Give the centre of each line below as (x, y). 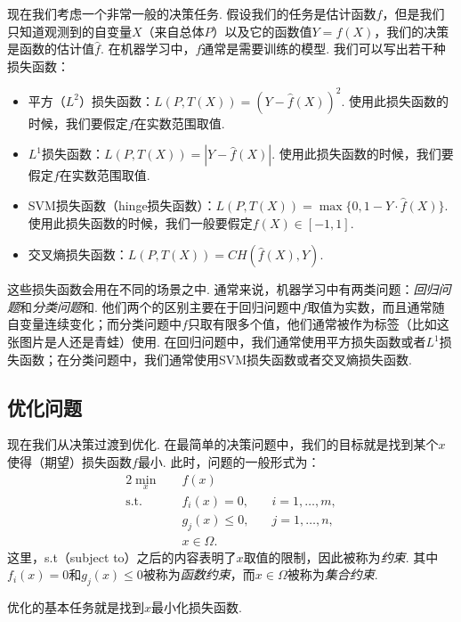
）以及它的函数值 (262, 31)
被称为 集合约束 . (332, 574)
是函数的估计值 (51, 49)
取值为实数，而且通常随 (376, 306)
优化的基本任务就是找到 (76, 607)
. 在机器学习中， (148, 49)
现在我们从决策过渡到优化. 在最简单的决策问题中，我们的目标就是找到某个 (223, 444)
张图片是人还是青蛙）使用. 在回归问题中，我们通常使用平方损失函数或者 (217, 342)
